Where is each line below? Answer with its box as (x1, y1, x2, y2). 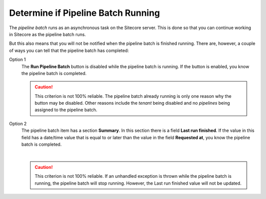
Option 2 (9, 120, 27, 126)
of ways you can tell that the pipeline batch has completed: (9, 47, 129, 53)
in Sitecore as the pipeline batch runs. (9, 31, 86, 37)
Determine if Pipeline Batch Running (9, 7, 160, 18)
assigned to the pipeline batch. (34, 107, 98, 113)
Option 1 (9, 57, 26, 63)
